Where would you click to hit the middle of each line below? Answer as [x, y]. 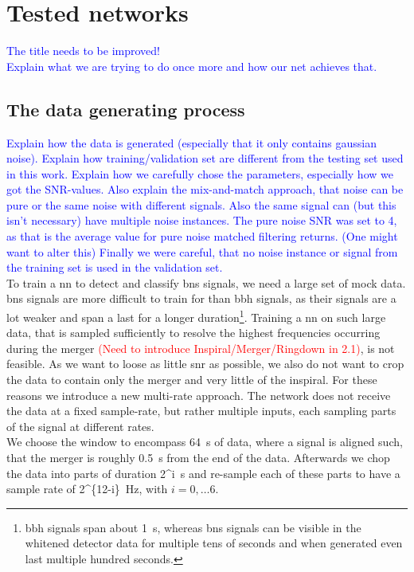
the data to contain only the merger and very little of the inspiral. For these [192, 380]
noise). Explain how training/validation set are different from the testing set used [205, 158]
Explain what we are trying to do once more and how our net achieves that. [192, 66]
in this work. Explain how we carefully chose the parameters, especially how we [200, 173]
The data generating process [126, 109]
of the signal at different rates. [80, 426]
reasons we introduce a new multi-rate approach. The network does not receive [199, 395]
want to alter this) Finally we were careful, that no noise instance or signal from [202, 251]
